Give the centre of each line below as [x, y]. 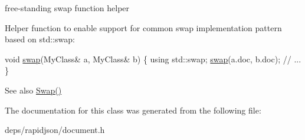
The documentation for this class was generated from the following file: [133, 110]
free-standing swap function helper [67, 8]
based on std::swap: [40, 39]
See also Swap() [33, 90]
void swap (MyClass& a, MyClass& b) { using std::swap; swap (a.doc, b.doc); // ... [153, 59]
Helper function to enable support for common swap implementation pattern [143, 27]
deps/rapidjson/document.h [55, 130]
